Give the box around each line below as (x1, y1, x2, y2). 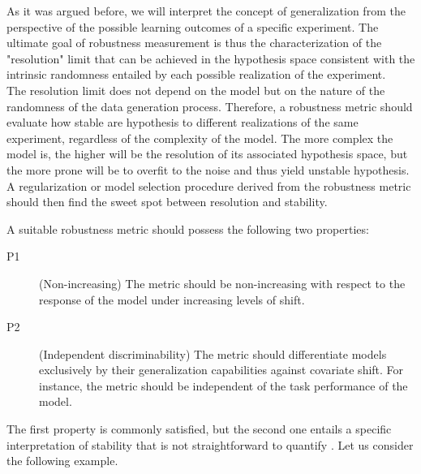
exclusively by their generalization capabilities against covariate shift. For (39, 361, 404, 378)
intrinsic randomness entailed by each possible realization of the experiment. (6, 66, 386, 83)
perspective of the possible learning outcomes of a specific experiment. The (6, 18, 379, 35)
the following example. (6, 452, 118, 469)
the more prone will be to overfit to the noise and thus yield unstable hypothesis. (6, 161, 410, 178)
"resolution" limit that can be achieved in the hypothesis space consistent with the (6, 50, 415, 67)
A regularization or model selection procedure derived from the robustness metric (6, 177, 411, 194)
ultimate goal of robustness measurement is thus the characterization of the (6, 34, 382, 51)
